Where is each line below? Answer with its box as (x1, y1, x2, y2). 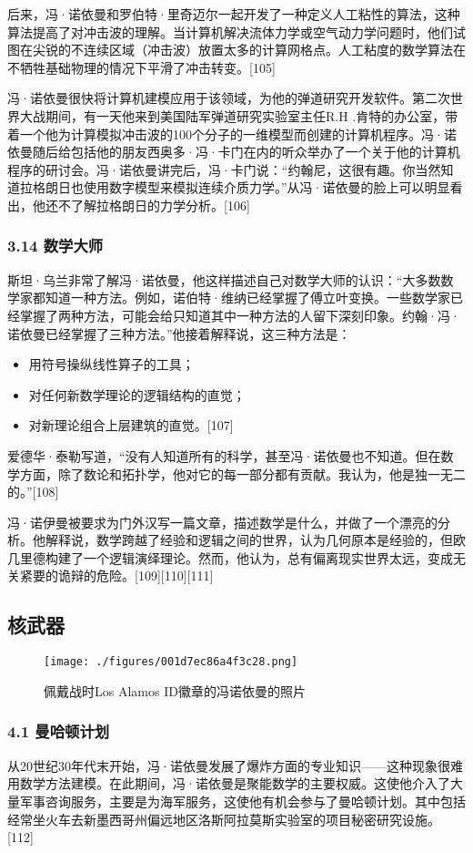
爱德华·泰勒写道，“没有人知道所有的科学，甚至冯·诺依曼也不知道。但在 (7, 446, 441, 465)
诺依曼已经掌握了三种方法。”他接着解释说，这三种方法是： (7, 324, 351, 343)
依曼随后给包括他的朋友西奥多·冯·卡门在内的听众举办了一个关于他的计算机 (7, 142, 460, 161)
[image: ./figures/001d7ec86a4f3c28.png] (44, 655, 298, 669)
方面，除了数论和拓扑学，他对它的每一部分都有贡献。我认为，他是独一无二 (19, 464, 466, 483)
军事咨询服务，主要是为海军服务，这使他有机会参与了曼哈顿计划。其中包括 (19, 791, 466, 810)
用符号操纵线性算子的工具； (28, 355, 195, 374)
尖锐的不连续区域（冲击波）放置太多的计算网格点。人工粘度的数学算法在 (32, 40, 466, 59)
